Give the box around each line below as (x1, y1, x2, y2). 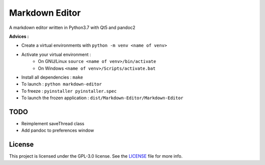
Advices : (9, 33, 29, 39)
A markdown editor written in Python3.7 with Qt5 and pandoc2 (9, 25, 136, 30)
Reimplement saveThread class (21, 120, 84, 126)
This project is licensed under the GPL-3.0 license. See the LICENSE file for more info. (9, 153, 183, 159)
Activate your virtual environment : (21, 52, 91, 57)
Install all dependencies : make (21, 74, 83, 80)
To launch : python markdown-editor (21, 81, 102, 87)
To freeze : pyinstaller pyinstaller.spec (21, 88, 117, 94)
